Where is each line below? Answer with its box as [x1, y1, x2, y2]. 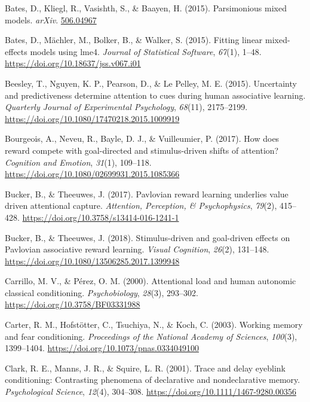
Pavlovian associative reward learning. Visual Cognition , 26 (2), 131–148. [5, 243, 269, 255]
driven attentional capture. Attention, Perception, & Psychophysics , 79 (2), [5, 199, 277, 212]
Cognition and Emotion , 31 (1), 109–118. [5, 156, 152, 168]
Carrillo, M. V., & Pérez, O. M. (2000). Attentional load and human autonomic [5, 275, 296, 287]
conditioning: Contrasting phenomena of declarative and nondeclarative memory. [5, 373, 300, 386]
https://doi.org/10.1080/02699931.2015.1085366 [5, 167, 180, 180]
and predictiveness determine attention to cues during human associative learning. [5, 89, 306, 101]
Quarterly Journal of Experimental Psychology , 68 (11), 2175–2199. [5, 100, 248, 113]
